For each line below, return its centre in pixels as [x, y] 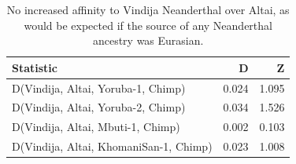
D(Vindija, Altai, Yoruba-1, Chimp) [99, 87]
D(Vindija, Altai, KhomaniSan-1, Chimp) [112, 146]
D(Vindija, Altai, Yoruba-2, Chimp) [99, 107]
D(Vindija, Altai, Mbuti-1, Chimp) [96, 127]
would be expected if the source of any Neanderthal [148, 25]
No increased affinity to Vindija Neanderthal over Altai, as [148, 9]
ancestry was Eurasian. [148, 40]
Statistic [35, 67]
